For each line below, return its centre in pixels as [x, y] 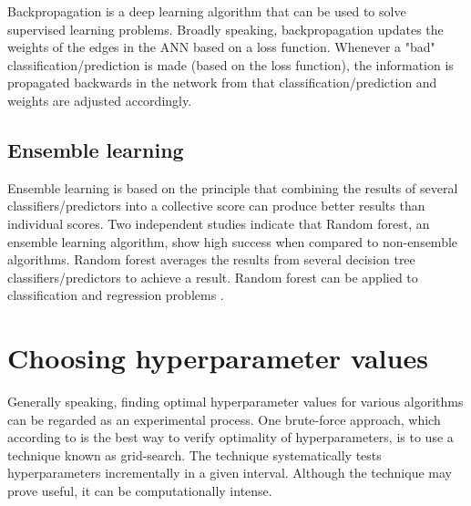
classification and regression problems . [116, 295]
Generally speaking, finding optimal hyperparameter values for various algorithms [235, 402]
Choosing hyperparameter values [218, 358]
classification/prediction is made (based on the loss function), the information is [230, 64]
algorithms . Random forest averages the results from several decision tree [211, 259]
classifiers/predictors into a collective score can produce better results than [216, 206]
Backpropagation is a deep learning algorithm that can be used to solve [207, 11]
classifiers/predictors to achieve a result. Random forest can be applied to [213, 277]
